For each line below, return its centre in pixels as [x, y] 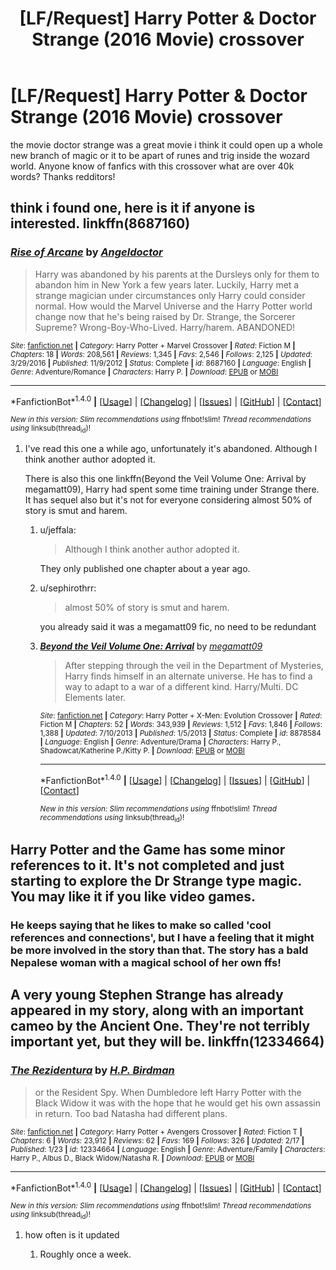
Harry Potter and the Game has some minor [148, 849]
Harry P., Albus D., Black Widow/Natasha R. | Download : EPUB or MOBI [132, 1158]
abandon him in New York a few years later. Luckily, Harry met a [167, 284]
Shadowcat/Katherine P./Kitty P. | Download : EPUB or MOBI [142, 750]
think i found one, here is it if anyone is [133, 208]
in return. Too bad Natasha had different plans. [131, 1113]
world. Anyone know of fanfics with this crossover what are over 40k [152, 166]
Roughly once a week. [85, 1254]
